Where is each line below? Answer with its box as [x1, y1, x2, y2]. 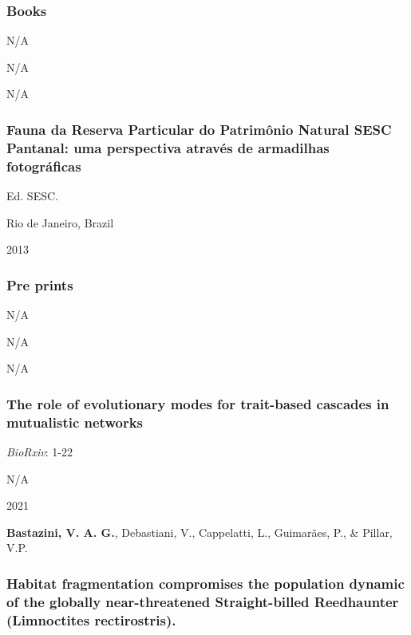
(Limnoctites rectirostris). [6, 609, 176, 629]
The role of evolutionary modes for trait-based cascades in [6, 393, 389, 413]
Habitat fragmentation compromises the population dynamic [6, 573, 405, 593]
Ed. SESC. [6, 187, 58, 204]
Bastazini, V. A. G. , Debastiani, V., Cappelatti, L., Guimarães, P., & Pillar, [6, 523, 393, 540]
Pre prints [6, 274, 73, 294]
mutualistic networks [6, 412, 143, 432]
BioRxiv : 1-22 [6, 443, 73, 459]
